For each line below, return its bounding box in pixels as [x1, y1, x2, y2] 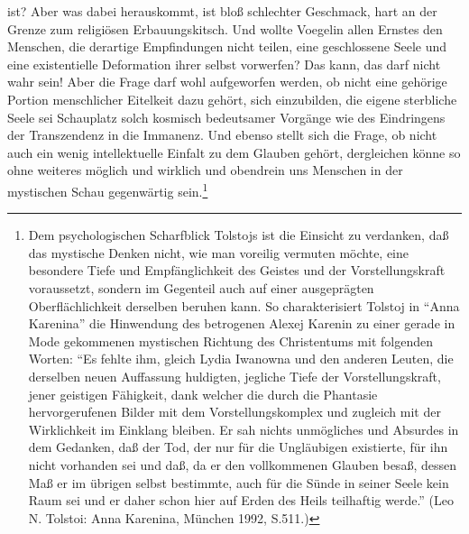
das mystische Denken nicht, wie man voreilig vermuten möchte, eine [28, 243, 409, 262]
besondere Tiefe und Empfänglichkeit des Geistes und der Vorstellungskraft [28, 261, 446, 280]
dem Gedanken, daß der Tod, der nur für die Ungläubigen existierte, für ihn [28, 437, 448, 456]
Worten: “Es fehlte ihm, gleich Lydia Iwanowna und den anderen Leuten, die [28, 349, 454, 368]
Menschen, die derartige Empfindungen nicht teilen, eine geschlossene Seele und [7, 37, 447, 56]
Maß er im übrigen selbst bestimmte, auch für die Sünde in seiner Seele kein [28, 473, 449, 492]
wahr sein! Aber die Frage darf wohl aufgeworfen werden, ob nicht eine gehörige [7, 72, 447, 91]
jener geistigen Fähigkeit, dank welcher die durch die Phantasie [28, 384, 378, 403]
